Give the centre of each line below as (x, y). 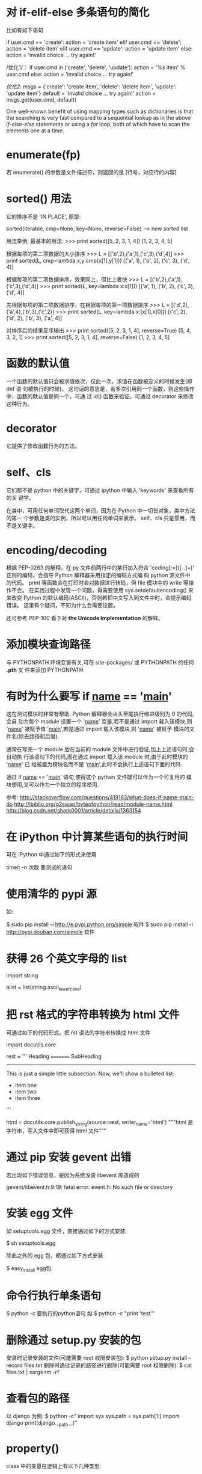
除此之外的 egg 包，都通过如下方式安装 (55, 1255)
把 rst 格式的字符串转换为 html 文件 (93, 1015)
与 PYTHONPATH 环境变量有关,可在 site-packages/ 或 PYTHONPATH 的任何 (100, 662)
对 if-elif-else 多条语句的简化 (78, 12)
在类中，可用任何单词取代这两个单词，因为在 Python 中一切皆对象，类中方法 (101, 510)
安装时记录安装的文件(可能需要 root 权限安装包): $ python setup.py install (97, 1358)
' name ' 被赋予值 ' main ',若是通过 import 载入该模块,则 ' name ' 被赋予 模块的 (98, 729)
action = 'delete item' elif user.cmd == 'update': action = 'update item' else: (99, 48)
